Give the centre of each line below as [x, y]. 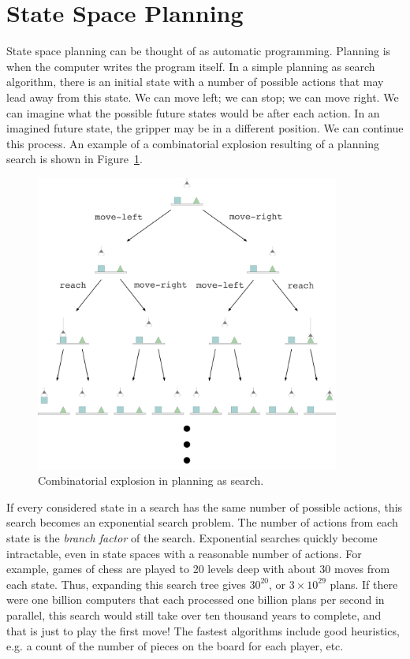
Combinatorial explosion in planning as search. [151, 480]
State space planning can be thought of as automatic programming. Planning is [199, 51]
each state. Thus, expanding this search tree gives [126, 584]
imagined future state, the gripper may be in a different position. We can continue [205, 128]
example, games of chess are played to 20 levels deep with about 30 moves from [198, 569]
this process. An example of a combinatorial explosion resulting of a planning [193, 143]
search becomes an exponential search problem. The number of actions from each [202, 522]
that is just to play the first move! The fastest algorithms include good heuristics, [203, 630]
